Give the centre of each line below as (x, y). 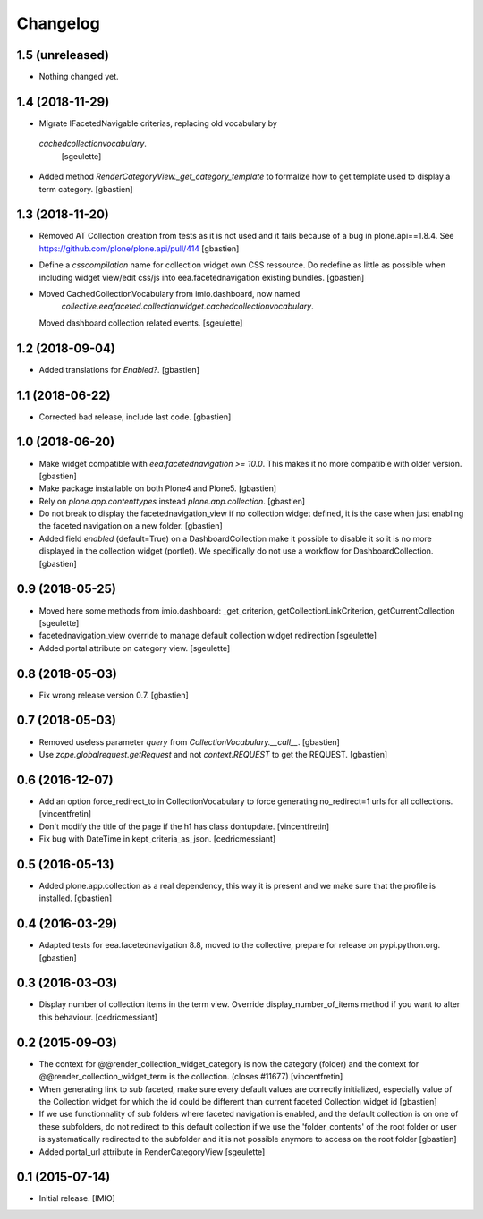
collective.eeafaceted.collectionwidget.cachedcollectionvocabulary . (187, 306)
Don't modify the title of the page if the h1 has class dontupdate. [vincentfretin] (184, 826)
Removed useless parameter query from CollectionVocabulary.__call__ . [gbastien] (189, 741)
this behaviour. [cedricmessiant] (98, 1017)
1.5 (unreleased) (63, 55)
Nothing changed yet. (79, 77)
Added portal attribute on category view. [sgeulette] (135, 648)
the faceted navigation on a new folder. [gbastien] (131, 526)
